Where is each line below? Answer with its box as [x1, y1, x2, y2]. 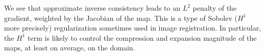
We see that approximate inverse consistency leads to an [4, 3, 180, 13]
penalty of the [192, 3, 237, 13]
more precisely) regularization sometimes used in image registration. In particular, [4, 22, 261, 33]
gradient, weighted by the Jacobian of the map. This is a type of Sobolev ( [4, 12, 237, 23]
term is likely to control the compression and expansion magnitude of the [28, 32, 257, 43]
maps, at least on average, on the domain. [4, 42, 135, 53]
